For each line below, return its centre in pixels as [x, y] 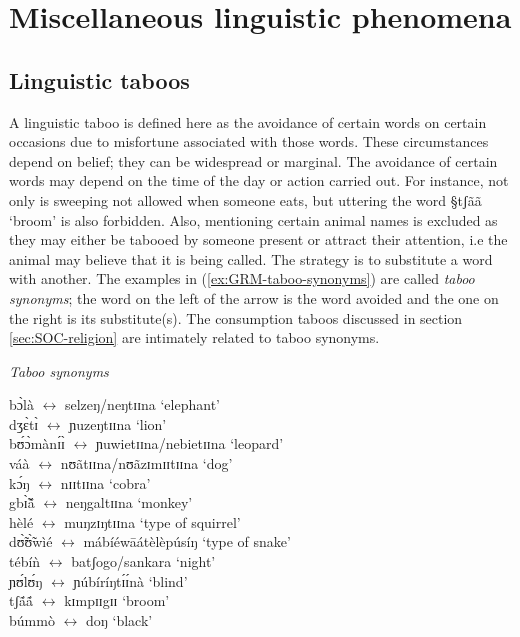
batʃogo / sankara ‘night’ [143, 561]
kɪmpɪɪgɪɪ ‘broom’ [117, 600]
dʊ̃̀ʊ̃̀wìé [31, 541]
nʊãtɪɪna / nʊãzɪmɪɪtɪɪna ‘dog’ [146, 463]
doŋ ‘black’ [119, 619]
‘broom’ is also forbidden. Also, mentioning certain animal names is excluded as [253, 219]
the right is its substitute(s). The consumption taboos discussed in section [236, 317]
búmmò [32, 619]
